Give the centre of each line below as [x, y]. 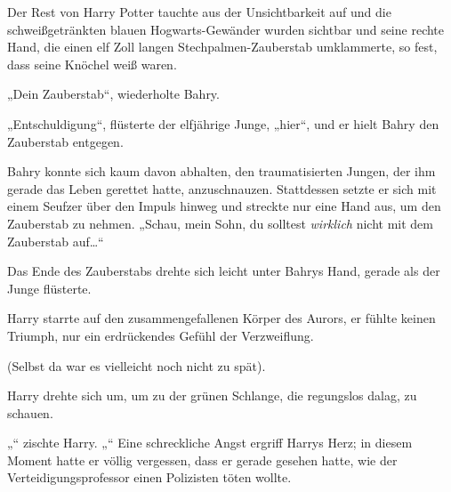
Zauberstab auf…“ [56, 241]
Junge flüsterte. [49, 288]
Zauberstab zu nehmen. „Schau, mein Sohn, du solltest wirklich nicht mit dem [220, 223]
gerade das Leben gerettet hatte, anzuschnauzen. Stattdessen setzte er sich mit [222, 188]
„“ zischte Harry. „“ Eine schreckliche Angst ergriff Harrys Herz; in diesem [210, 443]
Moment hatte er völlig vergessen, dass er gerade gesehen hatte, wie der [202, 460]
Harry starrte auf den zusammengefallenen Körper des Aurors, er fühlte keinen [221, 318]
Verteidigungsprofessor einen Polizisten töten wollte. [149, 477]
